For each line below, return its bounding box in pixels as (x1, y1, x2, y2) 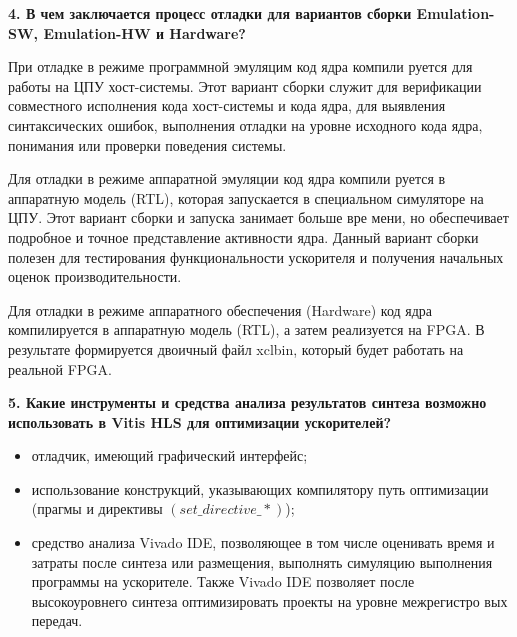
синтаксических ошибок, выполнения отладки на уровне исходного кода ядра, (8, 114, 483, 135)
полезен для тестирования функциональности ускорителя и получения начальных (8, 246, 504, 267)
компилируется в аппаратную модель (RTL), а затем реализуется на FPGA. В (8, 319, 485, 340)
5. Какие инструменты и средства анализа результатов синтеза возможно (8, 392, 487, 413)
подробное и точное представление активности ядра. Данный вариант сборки (8, 226, 479, 247)
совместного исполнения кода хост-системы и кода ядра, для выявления (8, 95, 446, 116)
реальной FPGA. (8, 358, 112, 379)
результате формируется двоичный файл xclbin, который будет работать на (8, 338, 464, 359)
